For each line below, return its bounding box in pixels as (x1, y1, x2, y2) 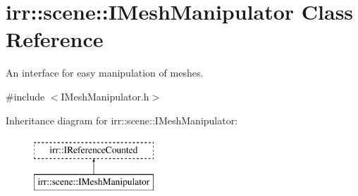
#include (6, 89, 45, 103)
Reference (6, 25, 104, 53)
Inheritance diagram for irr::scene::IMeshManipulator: (6, 112, 238, 127)
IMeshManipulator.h (61, 89, 149, 103)
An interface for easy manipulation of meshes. (6, 65, 204, 80)
